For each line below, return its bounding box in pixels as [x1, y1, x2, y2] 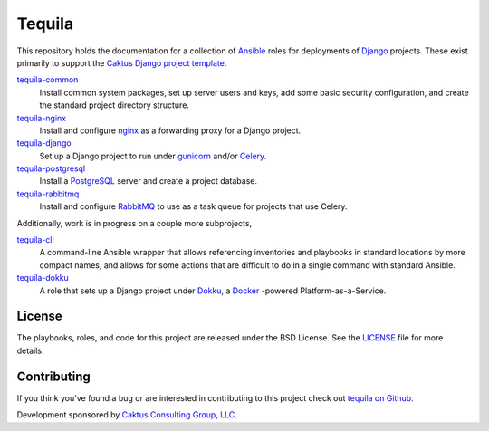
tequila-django [16, 138, 72, 148]
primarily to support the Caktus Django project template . [16, 57, 227, 68]
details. [16, 345, 44, 356]
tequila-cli [16, 235, 54, 245]
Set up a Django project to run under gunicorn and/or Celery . [39, 150, 267, 161]
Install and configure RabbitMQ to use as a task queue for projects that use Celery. [39, 201, 348, 212]
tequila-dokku [16, 273, 70, 283]
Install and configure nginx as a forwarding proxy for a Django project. [39, 125, 302, 136]
